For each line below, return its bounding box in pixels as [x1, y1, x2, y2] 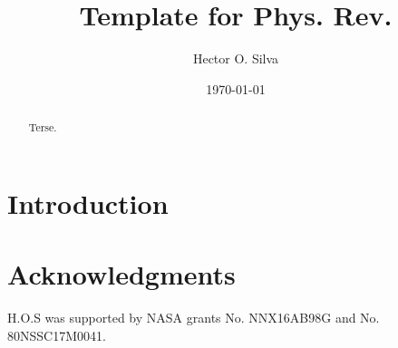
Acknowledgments [7, 256, 236, 293]
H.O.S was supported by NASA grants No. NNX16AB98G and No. [7, 308, 380, 327]
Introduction [7, 184, 169, 221]
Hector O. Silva [192, 49, 279, 68]
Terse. [28, 120, 57, 135]
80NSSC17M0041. [7, 325, 106, 344]
